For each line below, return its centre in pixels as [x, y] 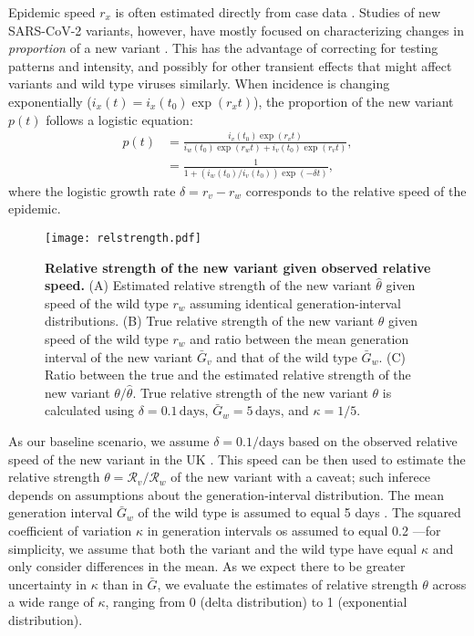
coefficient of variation [70, 530]
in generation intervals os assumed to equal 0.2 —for [294, 530]
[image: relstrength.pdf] [123, 238]
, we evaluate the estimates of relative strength [288, 584]
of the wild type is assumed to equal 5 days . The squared [299, 512]
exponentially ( [50, 101]
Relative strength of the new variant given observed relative [238, 267]
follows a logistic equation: [119, 119]
